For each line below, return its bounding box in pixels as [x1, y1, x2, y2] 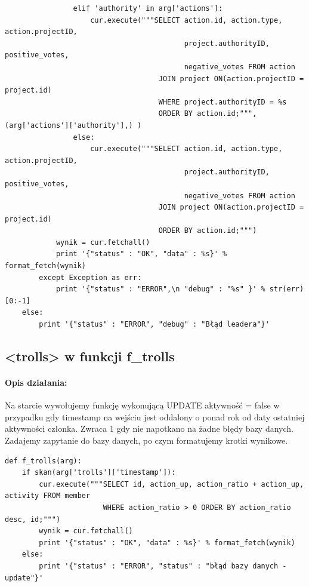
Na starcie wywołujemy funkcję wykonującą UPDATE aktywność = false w [5, 399, 280, 411]
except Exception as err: [39, 273, 142, 282]
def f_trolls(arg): [5, 456, 82, 465]
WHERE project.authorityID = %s [158, 97, 287, 106]
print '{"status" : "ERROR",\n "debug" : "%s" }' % [55, 285, 265, 294]
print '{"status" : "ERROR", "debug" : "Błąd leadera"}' [39, 320, 270, 329]
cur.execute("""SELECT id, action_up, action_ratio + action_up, [39, 480, 304, 488]
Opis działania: [5, 376, 67, 388]
